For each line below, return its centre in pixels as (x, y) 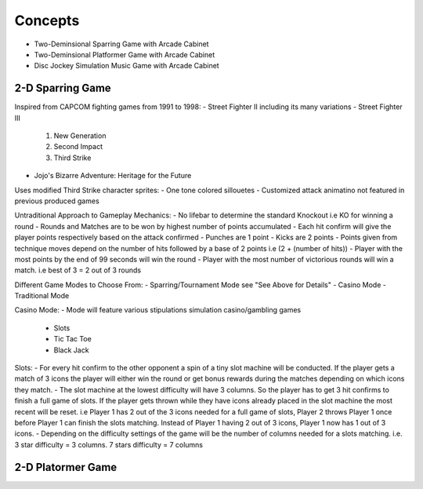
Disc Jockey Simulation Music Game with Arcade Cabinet (127, 66)
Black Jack (71, 350)
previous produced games (57, 201)
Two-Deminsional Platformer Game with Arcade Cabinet (125, 54)
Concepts (47, 20)
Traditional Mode (42, 296)
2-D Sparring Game (63, 88)
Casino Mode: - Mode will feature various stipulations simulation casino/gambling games (158, 310)
